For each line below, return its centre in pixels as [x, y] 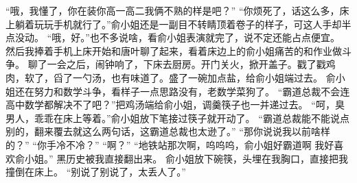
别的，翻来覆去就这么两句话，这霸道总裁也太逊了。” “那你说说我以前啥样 [168, 131]
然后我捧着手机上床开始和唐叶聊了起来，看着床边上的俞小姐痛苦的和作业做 [174, 50]
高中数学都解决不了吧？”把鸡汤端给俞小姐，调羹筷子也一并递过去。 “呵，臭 [175, 105]
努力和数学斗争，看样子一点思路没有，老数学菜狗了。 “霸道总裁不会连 [192, 91]
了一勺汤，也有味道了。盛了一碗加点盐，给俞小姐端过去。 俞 [199, 77]
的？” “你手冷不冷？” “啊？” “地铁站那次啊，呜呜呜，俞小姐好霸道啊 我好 [170, 144]
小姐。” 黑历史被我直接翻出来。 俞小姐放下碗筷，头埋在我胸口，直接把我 [186, 158]
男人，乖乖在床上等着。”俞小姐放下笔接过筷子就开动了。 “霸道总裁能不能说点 [177, 118]
